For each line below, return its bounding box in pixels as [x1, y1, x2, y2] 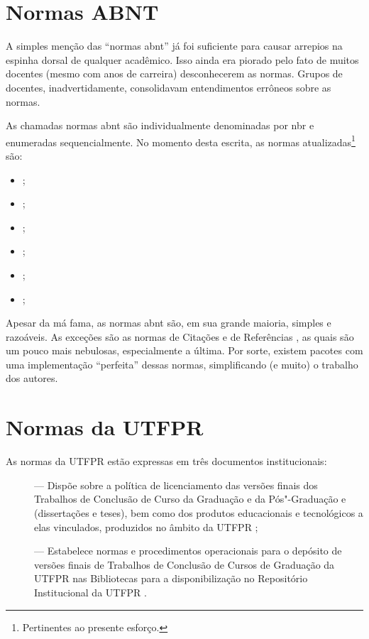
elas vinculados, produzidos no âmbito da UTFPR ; [34, 519, 258, 534]
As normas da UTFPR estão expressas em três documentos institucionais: [6, 454, 327, 469]
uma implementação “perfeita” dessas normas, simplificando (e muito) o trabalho [6, 356, 358, 371]
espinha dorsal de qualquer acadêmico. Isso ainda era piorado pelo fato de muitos [6, 52, 359, 67]
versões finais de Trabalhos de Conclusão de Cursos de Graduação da [34, 557, 335, 572]
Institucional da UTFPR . [34, 584, 147, 599]
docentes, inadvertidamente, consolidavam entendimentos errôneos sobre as [6, 80, 331, 94]
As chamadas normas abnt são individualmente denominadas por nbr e [6, 118, 314, 133]
